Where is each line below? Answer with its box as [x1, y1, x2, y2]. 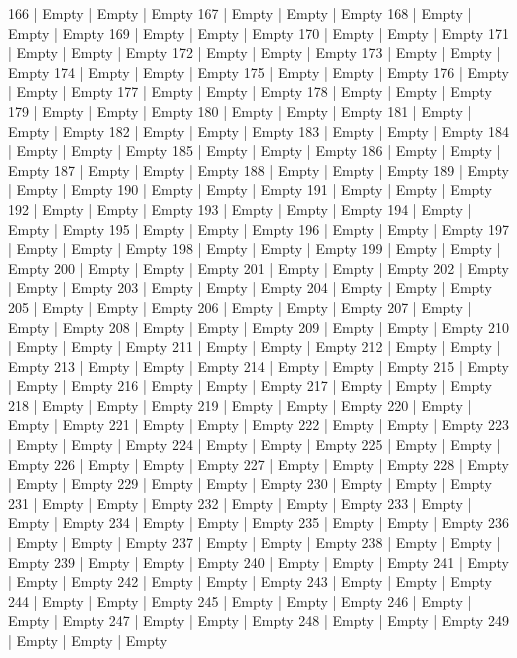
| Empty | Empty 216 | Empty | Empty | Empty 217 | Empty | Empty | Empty [8, 375, 492, 396]
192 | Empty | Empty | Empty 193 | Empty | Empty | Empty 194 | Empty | [8, 198, 472, 219]
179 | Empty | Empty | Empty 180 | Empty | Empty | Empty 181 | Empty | [8, 100, 472, 121]
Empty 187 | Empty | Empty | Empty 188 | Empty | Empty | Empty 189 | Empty [8, 159, 509, 180]
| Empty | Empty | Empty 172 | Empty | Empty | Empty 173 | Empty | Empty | [8, 42, 501, 63]
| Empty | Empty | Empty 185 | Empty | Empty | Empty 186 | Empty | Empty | [8, 140, 501, 161]
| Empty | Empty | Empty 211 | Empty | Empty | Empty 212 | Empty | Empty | [8, 336, 501, 357]
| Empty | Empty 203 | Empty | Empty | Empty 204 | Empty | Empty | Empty [8, 277, 492, 298]
